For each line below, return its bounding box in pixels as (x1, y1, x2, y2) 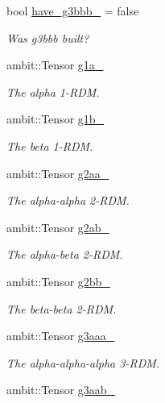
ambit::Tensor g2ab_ (6, 218, 110, 235)
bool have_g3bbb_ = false (6, 2, 139, 19)
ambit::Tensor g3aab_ (6, 381, 116, 398)
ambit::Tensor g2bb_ (6, 272, 110, 289)
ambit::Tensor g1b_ (6, 110, 105, 127)
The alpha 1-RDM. (6, 83, 100, 100)
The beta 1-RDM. (6, 137, 93, 154)
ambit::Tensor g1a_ (6, 56, 104, 73)
